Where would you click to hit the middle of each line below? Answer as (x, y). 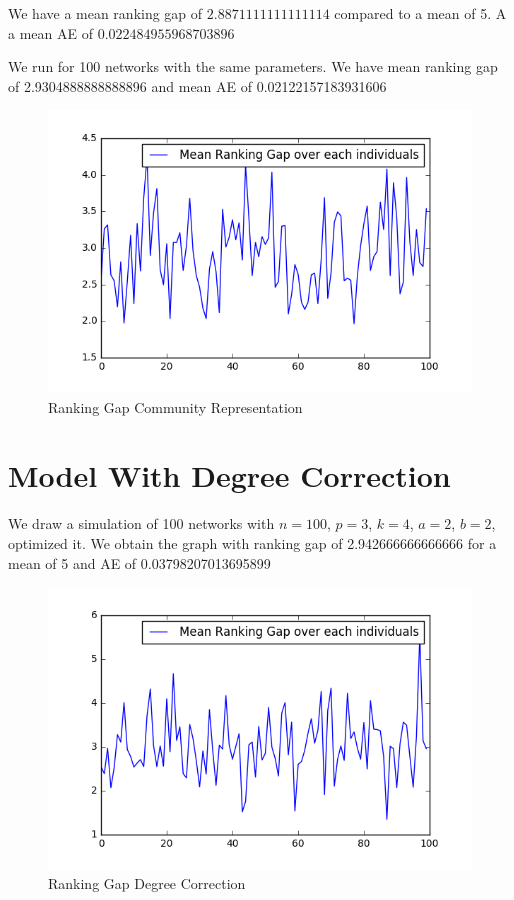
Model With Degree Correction (229, 475)
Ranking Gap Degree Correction (147, 883)
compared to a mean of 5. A (420, 13)
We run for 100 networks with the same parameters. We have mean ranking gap (253, 66)
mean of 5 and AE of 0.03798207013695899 (139, 562)
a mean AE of (50, 32)
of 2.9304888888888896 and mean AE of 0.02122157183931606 (197, 85)
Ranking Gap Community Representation (175, 406)
